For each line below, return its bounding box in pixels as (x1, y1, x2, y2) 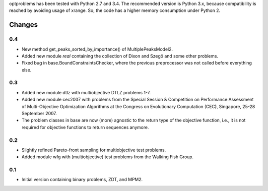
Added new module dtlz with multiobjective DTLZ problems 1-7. (21, 89, 151, 95)
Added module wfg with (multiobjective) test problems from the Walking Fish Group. (21, 154, 194, 160)
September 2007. (21, 111, 57, 117)
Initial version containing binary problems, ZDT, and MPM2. (21, 177, 143, 183)
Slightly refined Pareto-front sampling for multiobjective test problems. (21, 147, 166, 153)
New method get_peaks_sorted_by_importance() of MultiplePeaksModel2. (21, 46, 173, 52)
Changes (9, 20, 38, 29)
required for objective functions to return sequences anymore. (21, 124, 149, 130)
